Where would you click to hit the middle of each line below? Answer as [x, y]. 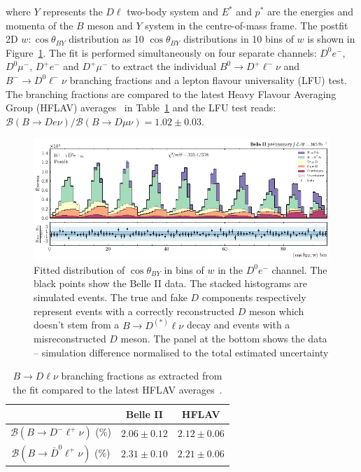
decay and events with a [238, 325]
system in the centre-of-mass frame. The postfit [247, 25]
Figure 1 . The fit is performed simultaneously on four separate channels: [161, 52]
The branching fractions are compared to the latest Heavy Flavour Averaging [171, 93]
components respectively [254, 297]
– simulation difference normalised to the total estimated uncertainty [181, 352]
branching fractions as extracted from [142, 376]
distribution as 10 [106, 39]
